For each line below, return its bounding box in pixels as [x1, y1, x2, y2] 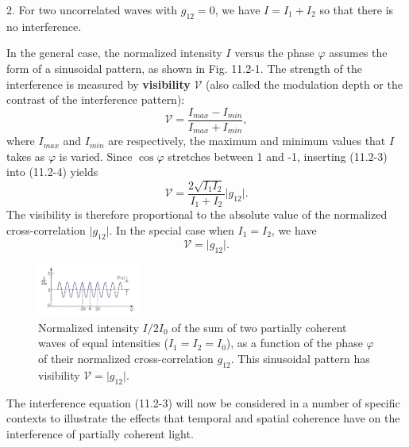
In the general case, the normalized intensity [6, 44, 222, 61]
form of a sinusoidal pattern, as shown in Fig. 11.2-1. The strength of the [6, 59, 362, 76]
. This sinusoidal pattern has [230, 350, 370, 366]
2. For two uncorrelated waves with [6, 2, 178, 17]
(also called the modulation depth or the [206, 75, 403, 92]
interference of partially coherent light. [6, 425, 194, 441]
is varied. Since [59, 147, 133, 164]
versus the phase [234, 44, 314, 61]
